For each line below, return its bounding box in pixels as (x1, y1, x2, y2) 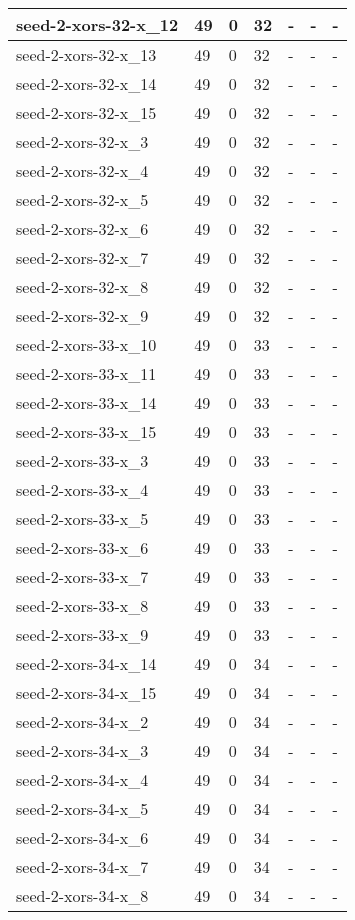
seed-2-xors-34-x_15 (16, 681, 157, 704)
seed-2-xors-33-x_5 (16, 507, 149, 530)
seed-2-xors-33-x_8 (16, 594, 149, 617)
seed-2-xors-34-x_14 (16, 652, 157, 675)
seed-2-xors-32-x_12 (16, 13, 179, 36)
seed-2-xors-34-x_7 (16, 855, 149, 878)
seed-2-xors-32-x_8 (16, 275, 149, 298)
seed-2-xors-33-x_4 (16, 478, 149, 501)
